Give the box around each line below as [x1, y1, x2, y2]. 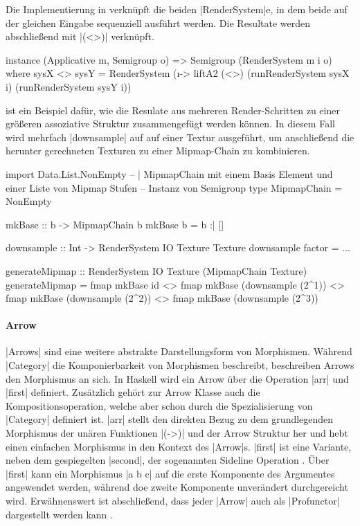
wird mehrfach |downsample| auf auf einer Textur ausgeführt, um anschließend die [6, 129, 354, 144]
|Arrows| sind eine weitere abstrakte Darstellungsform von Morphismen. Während [6, 344, 352, 359]
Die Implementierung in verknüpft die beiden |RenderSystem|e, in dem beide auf [6, 2, 348, 16]
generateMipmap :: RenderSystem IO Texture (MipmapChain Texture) [6, 263, 307, 278]
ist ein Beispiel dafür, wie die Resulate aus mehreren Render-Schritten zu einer [6, 102, 340, 117]
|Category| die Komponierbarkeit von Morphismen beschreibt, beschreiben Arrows [6, 358, 354, 372]
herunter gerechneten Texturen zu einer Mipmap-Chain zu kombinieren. [6, 143, 310, 158]
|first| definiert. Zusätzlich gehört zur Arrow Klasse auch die [6, 385, 260, 399]
